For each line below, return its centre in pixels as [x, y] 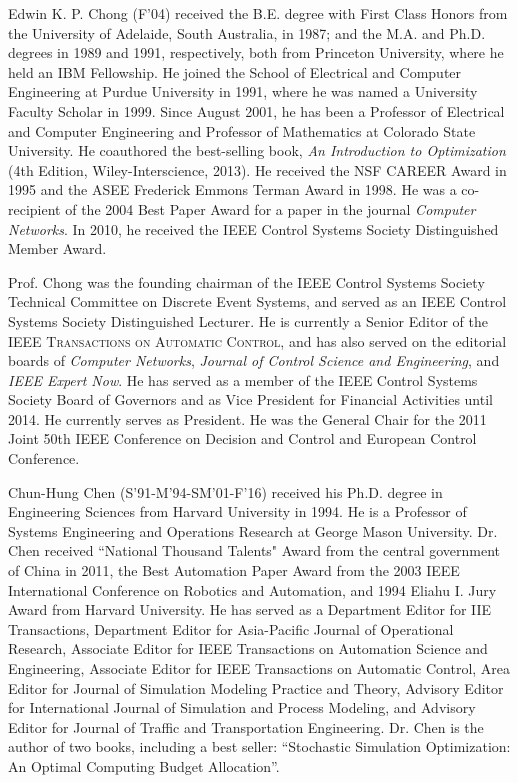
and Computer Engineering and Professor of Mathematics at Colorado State [242, 130]
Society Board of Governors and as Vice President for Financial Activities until [250, 399]
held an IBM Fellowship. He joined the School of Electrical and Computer [235, 71]
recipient [34, 208]
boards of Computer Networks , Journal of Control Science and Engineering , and [254, 360]
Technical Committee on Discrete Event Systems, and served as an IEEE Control [257, 301]
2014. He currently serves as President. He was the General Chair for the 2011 [247, 418]
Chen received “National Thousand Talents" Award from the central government [254, 550]
